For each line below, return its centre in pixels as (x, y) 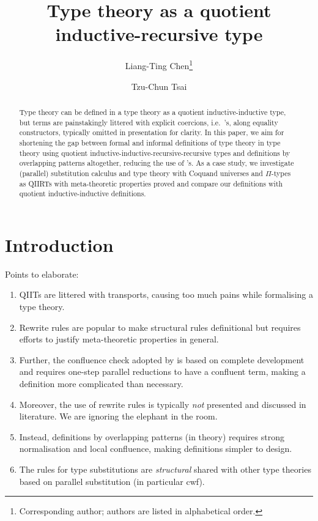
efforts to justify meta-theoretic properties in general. (119, 339)
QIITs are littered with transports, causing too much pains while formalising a (166, 294)
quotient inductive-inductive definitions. (83, 194)
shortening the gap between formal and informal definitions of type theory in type (150, 142)
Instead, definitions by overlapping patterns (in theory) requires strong (152, 436)
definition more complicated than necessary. (101, 383)
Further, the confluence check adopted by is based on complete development (162, 359)
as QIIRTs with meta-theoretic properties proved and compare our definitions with (151, 183)
